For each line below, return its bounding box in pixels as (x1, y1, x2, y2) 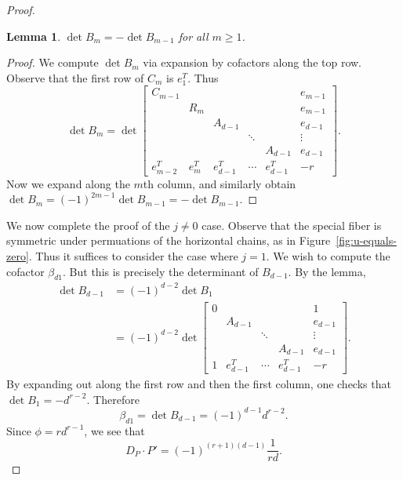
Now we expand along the (6, 175, 130, 191)
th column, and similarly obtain (143, 175, 296, 191)
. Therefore (86, 391, 140, 407)
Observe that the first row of (6, 69, 144, 85)
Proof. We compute (6, 54, 99, 71)
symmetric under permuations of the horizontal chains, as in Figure (6, 232, 331, 249)
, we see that (84, 422, 145, 438)
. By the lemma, (288, 263, 366, 279)
